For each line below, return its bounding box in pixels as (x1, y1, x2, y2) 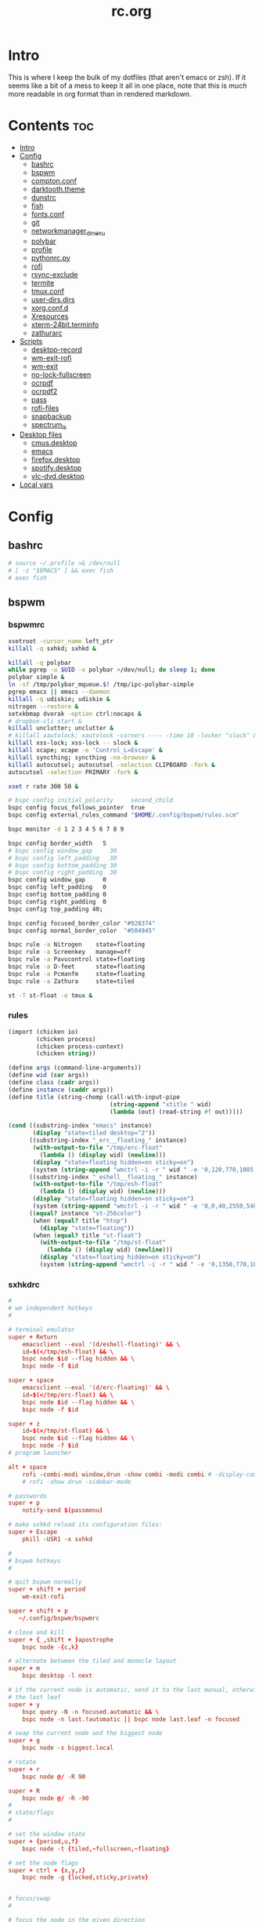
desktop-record (31, 345, 82, 354)
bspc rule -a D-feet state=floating (8, 963, 146, 971)
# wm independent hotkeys (8, 1304, 92, 1313)
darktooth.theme (31, 184, 85, 194)
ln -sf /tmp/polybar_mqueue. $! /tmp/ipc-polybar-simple (8, 681, 194, 689)
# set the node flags (8, 1859, 79, 1867)
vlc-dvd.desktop (31, 472, 85, 481)
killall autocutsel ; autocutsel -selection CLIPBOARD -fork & (8, 761, 215, 769)
